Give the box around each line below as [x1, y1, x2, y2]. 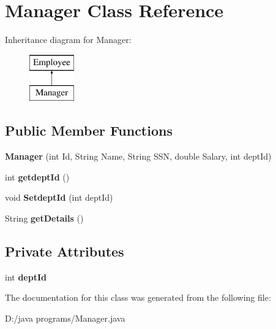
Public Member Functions [5, 121, 173, 140]
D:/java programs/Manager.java [5, 311, 125, 324]
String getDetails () [5, 211, 84, 224]
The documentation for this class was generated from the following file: [5, 291, 271, 304]
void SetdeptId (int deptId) [5, 191, 113, 204]
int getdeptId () [5, 170, 70, 183]
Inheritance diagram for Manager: [5, 33, 132, 46]
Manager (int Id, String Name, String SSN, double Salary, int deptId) [5, 150, 272, 163]
